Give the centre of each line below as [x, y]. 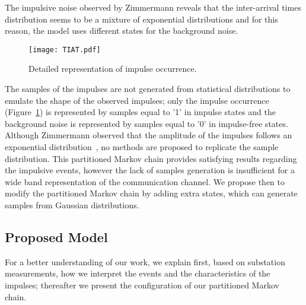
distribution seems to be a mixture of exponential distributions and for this [141, 19]
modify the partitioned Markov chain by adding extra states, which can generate [151, 193]
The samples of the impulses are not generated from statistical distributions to [148, 89]
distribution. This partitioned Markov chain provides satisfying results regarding [151, 158]
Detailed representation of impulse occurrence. [113, 69]
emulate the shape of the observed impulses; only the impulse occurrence [137, 100]
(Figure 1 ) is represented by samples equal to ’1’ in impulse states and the [140, 112]
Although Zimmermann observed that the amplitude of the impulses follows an [149, 135]
